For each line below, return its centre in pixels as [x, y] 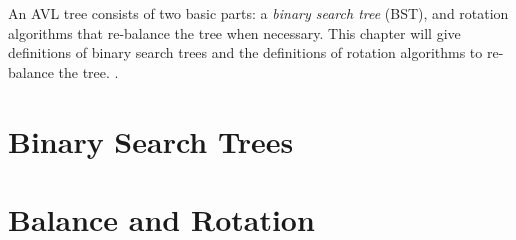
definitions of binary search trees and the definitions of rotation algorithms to [245, 52]
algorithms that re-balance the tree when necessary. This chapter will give [234, 32]
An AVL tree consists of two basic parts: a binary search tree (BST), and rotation [258, 13]
